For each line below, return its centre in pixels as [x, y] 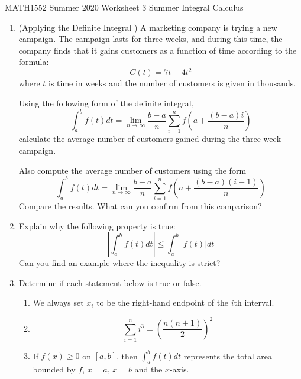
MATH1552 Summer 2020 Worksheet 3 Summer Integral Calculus [124, 7]
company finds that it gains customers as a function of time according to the [158, 50]
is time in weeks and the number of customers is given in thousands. [172, 83]
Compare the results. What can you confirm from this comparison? [140, 206]
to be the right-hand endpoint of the [163, 302]
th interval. [254, 302]
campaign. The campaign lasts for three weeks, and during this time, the [150, 39]
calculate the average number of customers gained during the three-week [150, 139]
